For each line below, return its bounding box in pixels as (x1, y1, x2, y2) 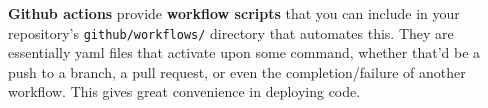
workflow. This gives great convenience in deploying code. (8, 81, 361, 102)
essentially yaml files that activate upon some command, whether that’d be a (8, 42, 481, 63)
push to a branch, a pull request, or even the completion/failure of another (8, 61, 466, 82)
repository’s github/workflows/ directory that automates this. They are (8, 22, 454, 43)
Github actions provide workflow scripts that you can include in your (8, 3, 460, 23)
